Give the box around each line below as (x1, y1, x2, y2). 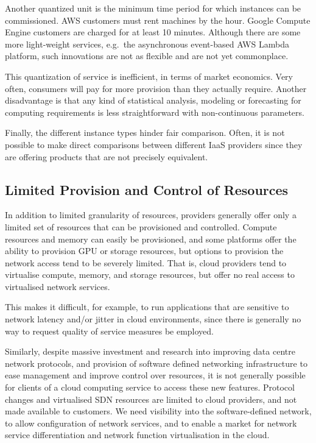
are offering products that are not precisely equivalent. (5, 150, 208, 163)
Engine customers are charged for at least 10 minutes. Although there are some (5, 26, 301, 38)
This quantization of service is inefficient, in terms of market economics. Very (5, 69, 293, 82)
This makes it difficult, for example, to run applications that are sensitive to (5, 300, 289, 313)
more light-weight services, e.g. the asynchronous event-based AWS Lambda (5, 37, 289, 50)
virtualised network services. (5, 280, 110, 292)
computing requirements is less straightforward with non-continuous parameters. (5, 105, 304, 118)
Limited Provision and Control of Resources (5, 180, 289, 199)
